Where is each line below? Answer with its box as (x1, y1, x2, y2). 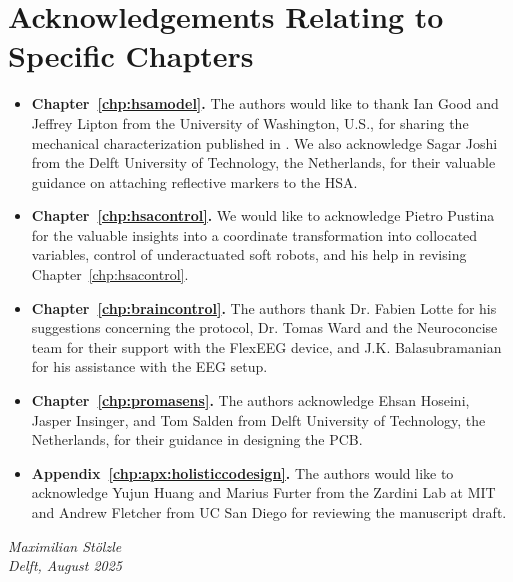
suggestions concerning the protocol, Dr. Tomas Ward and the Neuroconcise (31, 317, 498, 338)
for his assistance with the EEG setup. (31, 356, 268, 377)
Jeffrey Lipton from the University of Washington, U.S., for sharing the (31, 112, 469, 133)
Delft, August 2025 (8, 555, 123, 576)
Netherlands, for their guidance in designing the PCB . (31, 429, 363, 450)
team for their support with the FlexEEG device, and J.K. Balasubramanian (31, 336, 502, 357)
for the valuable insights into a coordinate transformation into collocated (31, 224, 478, 245)
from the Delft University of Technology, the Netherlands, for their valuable (31, 152, 496, 173)
